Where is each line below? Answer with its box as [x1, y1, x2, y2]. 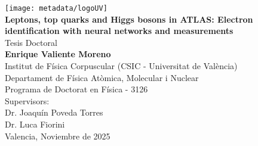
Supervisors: [5, 94, 50, 107]
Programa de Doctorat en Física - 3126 [5, 83, 148, 95]
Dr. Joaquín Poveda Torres [5, 106, 103, 119]
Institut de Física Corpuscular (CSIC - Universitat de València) [5, 60, 238, 72]
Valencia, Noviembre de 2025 [5, 129, 110, 142]
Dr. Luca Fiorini [5, 118, 65, 130]
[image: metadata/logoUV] [5, 4, 107, 13]
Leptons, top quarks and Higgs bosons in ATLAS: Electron [5, 13, 253, 25]
